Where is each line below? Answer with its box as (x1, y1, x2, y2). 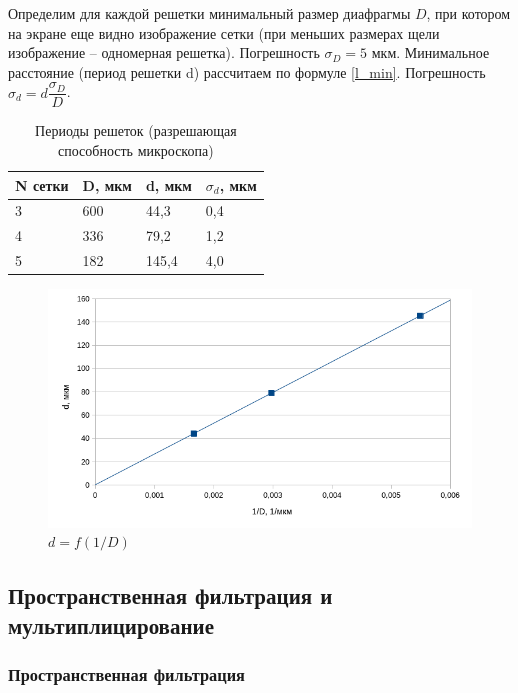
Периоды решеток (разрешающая (35, 120, 237, 141)
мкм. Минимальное (371, 42, 490, 63)
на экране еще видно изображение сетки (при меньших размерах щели (8, 22, 440, 43)
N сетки (15, 174, 69, 195)
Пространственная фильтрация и (8, 580, 333, 611)
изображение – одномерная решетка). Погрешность (8, 42, 320, 63)
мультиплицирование (8, 609, 214, 640)
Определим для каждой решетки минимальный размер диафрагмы (8, 3, 411, 23)
